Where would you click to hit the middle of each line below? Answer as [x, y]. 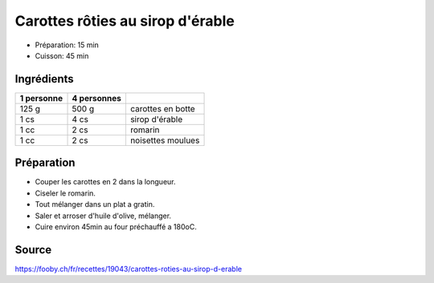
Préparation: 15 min [67, 45]
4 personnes [97, 98]
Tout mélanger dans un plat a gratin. [95, 204]
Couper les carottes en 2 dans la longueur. [105, 182]
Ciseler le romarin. [66, 193]
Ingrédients [44, 79]
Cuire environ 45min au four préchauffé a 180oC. [116, 226]
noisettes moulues [165, 140]
